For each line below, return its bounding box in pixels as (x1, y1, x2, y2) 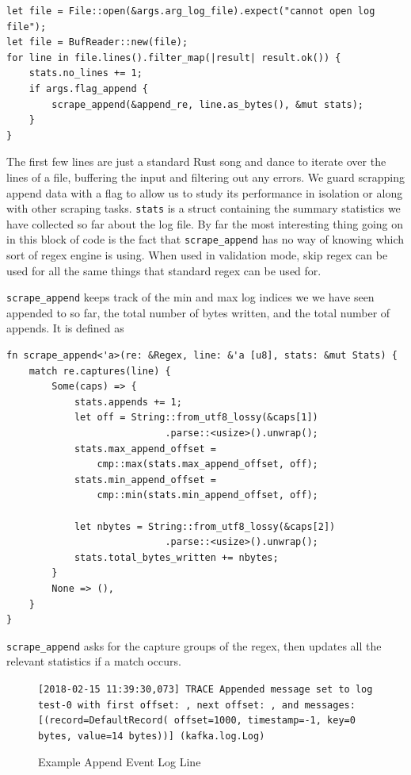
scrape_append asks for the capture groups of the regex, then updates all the (6, 637, 382, 654)
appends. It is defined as (6, 320, 124, 336)
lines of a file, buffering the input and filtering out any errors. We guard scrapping (6, 168, 405, 185)
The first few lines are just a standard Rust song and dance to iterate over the (6, 153, 386, 170)
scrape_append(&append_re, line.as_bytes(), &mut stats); (51, 98, 364, 110)
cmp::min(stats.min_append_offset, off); (97, 489, 318, 501)
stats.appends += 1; (74, 396, 182, 408)
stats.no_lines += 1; (29, 67, 143, 79)
